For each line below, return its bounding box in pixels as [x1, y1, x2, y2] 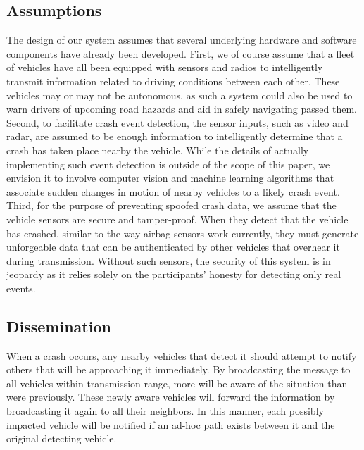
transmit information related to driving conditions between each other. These [6, 73, 340, 88]
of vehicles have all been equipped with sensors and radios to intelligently [6, 60, 323, 75]
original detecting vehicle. [6, 431, 117, 446]
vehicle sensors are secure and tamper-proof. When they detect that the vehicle [6, 211, 349, 226]
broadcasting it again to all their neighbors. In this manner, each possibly [6, 404, 324, 418]
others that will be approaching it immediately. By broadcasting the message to [6, 362, 351, 377]
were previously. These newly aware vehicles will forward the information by [6, 389, 335, 404]
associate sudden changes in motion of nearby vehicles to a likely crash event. [6, 184, 340, 199]
